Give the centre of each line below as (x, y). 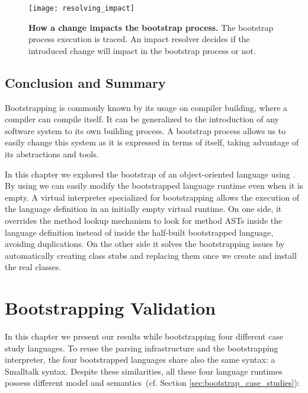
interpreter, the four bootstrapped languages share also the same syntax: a (140, 359)
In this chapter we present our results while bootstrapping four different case (144, 336)
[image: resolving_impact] (81, 8)
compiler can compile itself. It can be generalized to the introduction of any (142, 119)
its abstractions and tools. (52, 154)
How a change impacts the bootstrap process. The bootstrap (151, 27)
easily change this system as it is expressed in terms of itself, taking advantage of (152, 142)
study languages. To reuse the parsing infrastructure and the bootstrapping (142, 348)
